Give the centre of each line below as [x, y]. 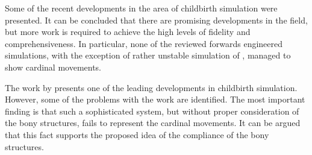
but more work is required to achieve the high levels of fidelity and [128, 32]
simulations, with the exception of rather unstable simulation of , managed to [148, 55]
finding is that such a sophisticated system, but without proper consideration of [152, 111]
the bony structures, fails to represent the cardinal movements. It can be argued [153, 123]
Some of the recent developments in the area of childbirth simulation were [141, 8]
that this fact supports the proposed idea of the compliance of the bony [137, 134]
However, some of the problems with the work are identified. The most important [155, 99]
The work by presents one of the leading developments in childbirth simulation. [151, 87]
